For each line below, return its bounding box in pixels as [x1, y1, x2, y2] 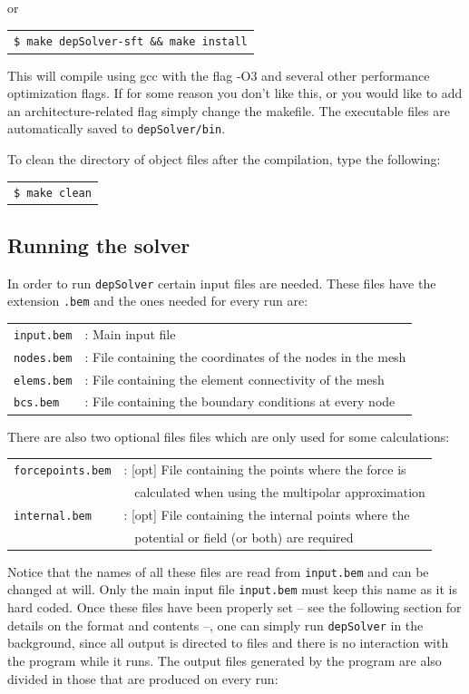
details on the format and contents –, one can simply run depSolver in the [7, 615, 424, 634]
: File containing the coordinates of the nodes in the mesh [84, 347, 406, 366]
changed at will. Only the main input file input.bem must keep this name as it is [7, 580, 458, 599]
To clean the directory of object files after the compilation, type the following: [7, 149, 441, 168]
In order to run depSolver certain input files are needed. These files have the [7, 273, 436, 292]
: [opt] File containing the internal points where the [123, 504, 410, 523]
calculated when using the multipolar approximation [134, 482, 425, 501]
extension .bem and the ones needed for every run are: [7, 291, 308, 310]
